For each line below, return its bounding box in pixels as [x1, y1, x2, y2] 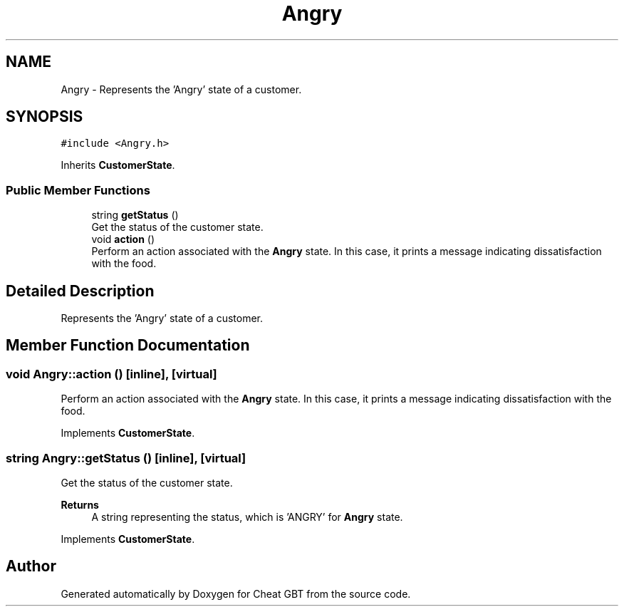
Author [6, 557, 56, 576]
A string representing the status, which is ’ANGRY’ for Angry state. [91, 511, 403, 523]
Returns [61, 499, 99, 511]
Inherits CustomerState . [61, 159, 175, 172]
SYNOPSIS [6, 108, 83, 126]
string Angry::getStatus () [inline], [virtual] [6, 450, 246, 465]
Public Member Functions [6, 182, 150, 197]
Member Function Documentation [6, 336, 250, 355]
